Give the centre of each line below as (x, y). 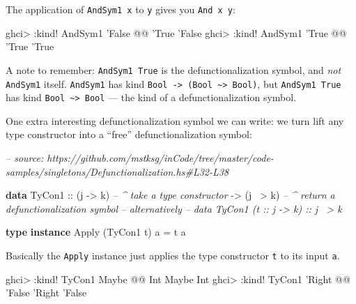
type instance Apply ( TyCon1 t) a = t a (96, 232)
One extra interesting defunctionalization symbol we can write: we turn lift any (175, 120)
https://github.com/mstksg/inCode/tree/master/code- (160, 158)
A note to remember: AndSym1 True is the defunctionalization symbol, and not (173, 69)
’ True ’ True (30, 46)
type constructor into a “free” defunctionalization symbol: (129, 134)
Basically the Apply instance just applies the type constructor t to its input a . (173, 255)
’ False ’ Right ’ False (46, 292)
